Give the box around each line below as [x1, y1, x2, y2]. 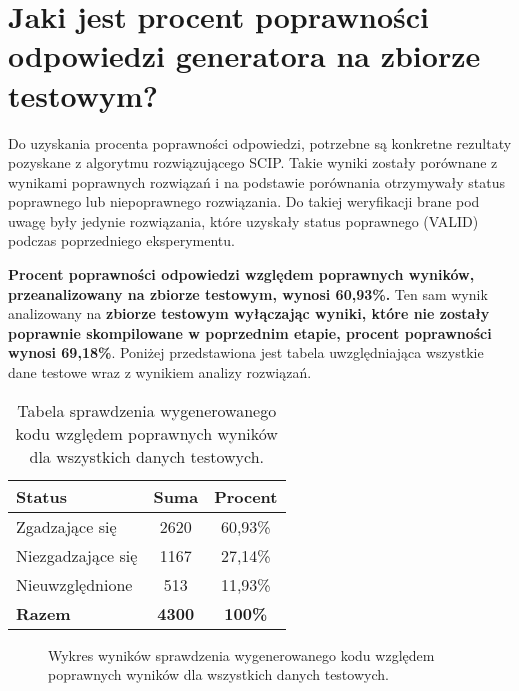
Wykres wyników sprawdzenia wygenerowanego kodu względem [48, 644, 435, 665]
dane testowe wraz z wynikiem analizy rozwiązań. [8, 362, 312, 383]
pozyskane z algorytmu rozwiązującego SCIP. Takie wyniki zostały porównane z [8, 152, 498, 173]
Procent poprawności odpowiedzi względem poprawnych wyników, [8, 264, 475, 285]
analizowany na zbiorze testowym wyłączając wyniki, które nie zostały [8, 303, 490, 324]
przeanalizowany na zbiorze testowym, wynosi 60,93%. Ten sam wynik [8, 283, 488, 304]
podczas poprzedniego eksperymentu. [8, 230, 235, 251]
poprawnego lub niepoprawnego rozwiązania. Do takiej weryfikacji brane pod [8, 191, 480, 212]
